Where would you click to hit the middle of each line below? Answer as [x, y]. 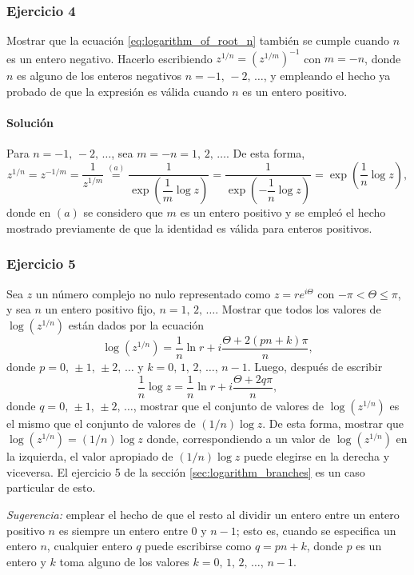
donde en [29, 212]
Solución [30, 123]
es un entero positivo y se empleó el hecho [283, 212]
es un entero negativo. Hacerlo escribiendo [109, 58]
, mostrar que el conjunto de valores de [229, 405]
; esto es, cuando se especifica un [316, 530]
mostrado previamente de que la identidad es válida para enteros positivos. [189, 228]
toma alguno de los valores [124, 561]
